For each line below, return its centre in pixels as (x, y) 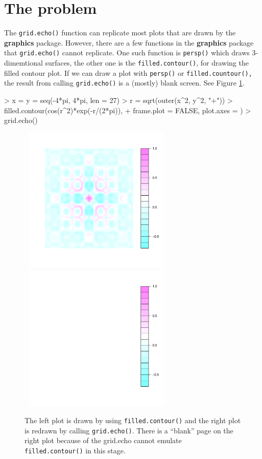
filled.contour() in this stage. (75, 450)
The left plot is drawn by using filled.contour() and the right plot (133, 420)
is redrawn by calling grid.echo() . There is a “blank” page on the (129, 430)
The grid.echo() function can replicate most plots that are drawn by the (120, 33)
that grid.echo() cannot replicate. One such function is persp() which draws (127, 53)
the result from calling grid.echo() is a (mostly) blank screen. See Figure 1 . (124, 83)
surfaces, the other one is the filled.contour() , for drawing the (147, 63)
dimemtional (23, 63)
